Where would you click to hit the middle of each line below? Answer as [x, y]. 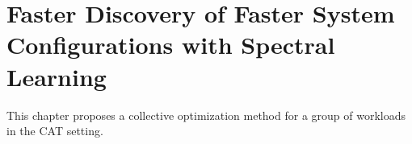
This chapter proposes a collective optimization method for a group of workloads [206, 115]
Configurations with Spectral [171, 45]
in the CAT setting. [55, 131]
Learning [57, 76]
